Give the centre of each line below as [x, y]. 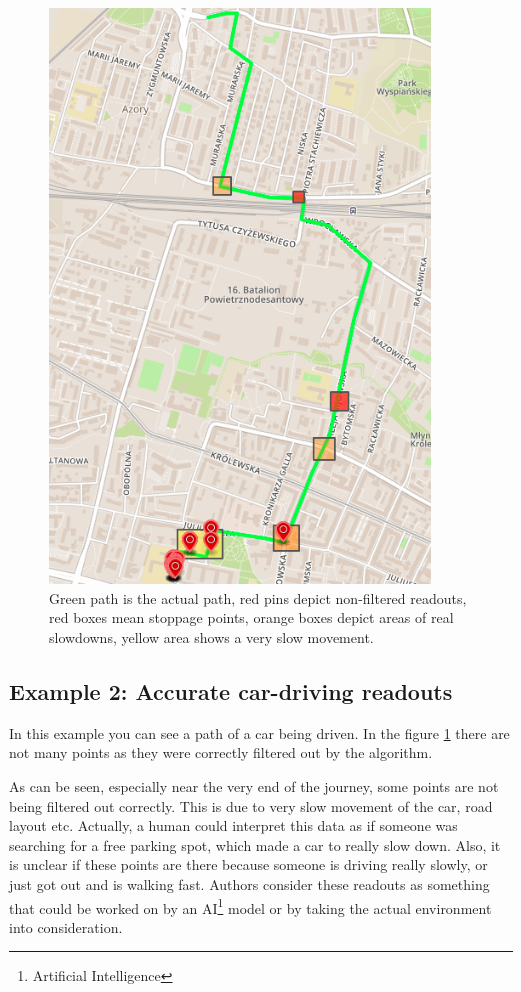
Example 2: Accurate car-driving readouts [231, 690]
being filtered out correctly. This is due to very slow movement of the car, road [251, 805]
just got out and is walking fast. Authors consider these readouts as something [249, 883]
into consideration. [66, 926]
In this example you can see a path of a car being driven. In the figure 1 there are [259, 732]
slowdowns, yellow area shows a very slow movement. [211, 636]
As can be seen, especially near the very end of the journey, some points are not [254, 785]
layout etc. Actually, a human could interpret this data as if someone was [233, 825]
